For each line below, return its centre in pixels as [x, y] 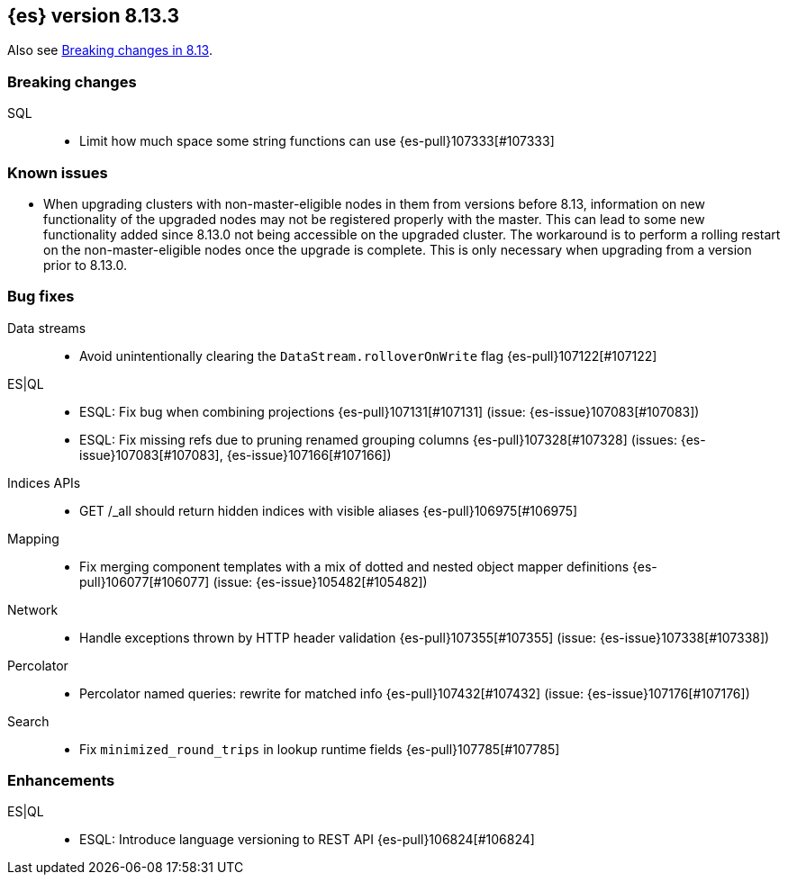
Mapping [33, 538]
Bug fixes [41, 297]
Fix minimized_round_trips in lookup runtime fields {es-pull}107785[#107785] [320, 749]
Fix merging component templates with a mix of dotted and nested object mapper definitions [354, 566]
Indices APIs [44, 482]
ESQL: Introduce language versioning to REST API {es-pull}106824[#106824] [307, 840]
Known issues [58, 172]
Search [28, 721]
